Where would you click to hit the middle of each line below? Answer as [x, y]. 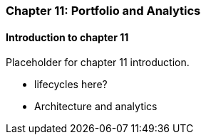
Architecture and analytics [96, 107]
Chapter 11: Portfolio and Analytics [103, 11]
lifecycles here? [71, 85]
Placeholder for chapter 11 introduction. [98, 63]
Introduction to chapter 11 [67, 37]
